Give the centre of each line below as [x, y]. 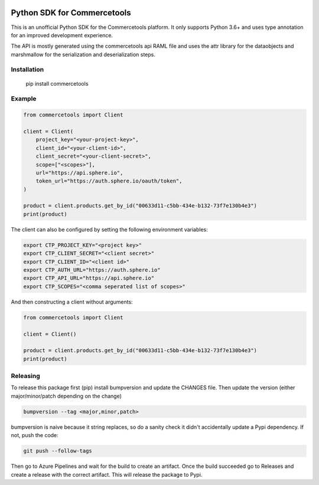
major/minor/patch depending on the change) [66, 396]
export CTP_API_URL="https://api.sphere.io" [89, 278]
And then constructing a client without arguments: [72, 302]
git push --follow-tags [58, 451]
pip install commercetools [57, 83]
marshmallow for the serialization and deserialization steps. [83, 54]
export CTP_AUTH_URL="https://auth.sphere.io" [92, 270]
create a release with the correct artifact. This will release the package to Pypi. [107, 474]
